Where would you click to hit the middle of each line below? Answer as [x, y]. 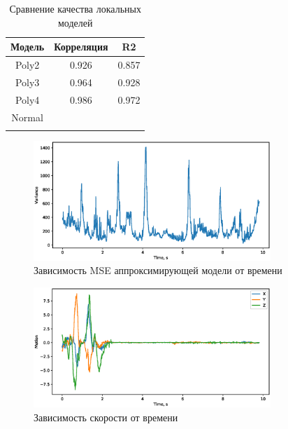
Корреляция [81, 47]
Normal [27, 117]
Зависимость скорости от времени [106, 417]
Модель [28, 47]
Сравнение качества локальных [75, 8]
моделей [75, 22]
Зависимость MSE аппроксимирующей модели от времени [158, 270]
